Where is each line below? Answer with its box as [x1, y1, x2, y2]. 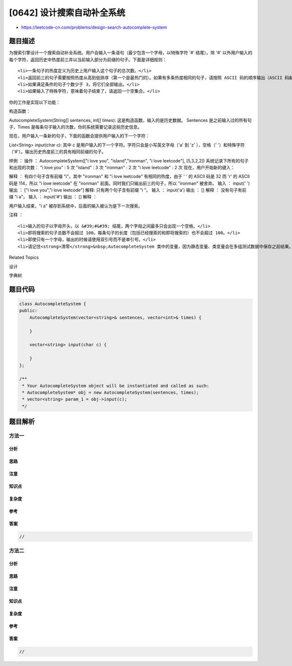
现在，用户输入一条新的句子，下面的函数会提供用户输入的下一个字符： [9, 133, 150, 139]
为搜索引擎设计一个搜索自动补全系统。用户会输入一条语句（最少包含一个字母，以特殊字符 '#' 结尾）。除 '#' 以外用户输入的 [9, 50, 253, 56]
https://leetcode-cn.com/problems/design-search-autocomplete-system [21, 24, 167, 30]
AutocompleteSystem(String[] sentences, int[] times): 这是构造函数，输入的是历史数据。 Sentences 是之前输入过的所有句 [9, 117, 252, 123]
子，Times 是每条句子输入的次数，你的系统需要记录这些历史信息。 [9, 124, 142, 130]
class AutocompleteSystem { [19, 301, 86, 307]
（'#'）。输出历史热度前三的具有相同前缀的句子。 [9, 149, 107, 155]
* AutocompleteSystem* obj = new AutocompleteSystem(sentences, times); [22, 390, 199, 395]
